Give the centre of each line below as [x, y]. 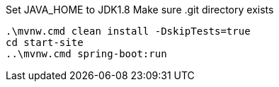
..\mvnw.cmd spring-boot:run [86, 54]
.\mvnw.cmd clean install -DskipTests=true [128, 31]
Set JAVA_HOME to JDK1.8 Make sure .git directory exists [140, 10]
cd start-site [45, 42]
